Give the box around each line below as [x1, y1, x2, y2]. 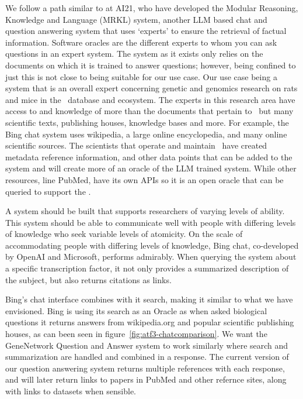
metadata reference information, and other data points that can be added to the [5, 150, 292, 163]
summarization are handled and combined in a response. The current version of [5, 350, 289, 363]
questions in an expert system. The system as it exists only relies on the [5, 47, 263, 60]
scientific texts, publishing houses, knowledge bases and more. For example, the [5, 116, 289, 128]
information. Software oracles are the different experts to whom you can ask [5, 36, 277, 48]
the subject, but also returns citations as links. [5, 273, 172, 286]
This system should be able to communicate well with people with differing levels [5, 216, 296, 228]
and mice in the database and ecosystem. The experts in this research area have [5, 93, 295, 105]
